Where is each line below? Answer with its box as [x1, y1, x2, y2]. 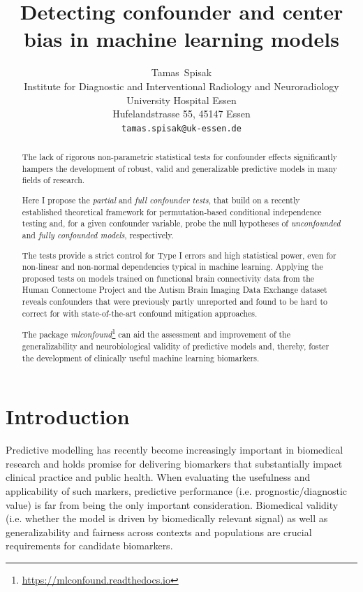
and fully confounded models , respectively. [22, 229, 174, 240]
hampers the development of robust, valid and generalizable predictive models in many [22, 162, 337, 174]
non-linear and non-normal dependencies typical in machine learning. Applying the [22, 261, 323, 273]
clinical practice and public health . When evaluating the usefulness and [6, 470, 311, 484]
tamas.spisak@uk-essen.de [121, 123, 242, 133]
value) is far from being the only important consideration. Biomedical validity [6, 497, 339, 512]
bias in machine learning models [24, 24, 339, 53]
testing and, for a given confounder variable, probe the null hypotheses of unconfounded [22, 217, 341, 229]
